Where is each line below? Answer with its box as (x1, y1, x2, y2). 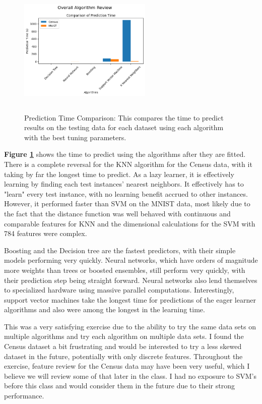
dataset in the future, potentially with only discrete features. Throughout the (4, 351, 243, 361)
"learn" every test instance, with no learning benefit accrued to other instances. (4, 188, 248, 199)
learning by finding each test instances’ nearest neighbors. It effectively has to (4, 179, 244, 189)
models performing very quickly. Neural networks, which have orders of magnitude (4, 255, 258, 265)
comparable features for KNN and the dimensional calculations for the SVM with (4, 218, 255, 228)
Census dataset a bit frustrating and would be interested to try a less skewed (4, 341, 242, 352)
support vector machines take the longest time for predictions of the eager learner (4, 294, 256, 305)
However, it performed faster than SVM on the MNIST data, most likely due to (4, 198, 250, 209)
